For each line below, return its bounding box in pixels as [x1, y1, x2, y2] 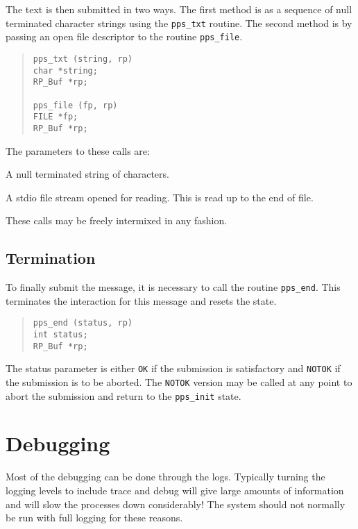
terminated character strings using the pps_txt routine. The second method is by [6, 15, 352, 30]
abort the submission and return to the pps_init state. [6, 388, 241, 403]
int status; [33, 329, 88, 339]
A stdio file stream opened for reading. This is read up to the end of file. [6, 190, 314, 204]
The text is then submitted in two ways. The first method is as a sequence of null [6, 2, 352, 16]
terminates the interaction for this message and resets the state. [6, 293, 277, 308]
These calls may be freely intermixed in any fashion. [6, 213, 228, 228]
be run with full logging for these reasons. [6, 510, 183, 525]
